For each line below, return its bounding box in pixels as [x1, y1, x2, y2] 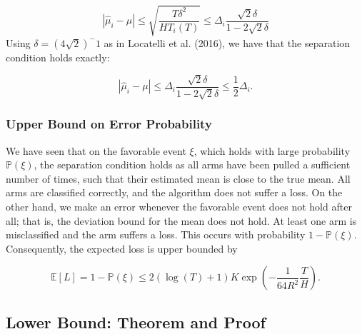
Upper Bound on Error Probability [6, 115, 212, 133]
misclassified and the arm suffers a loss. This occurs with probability [6, 227, 306, 242]
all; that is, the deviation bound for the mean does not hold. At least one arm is [6, 213, 357, 228]
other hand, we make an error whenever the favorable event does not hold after [6, 198, 352, 213]
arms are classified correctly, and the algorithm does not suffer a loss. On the [6, 185, 343, 200]
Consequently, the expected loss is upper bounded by [6, 241, 238, 255]
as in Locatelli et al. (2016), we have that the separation [104, 35, 351, 50]
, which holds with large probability [193, 143, 351, 158]
